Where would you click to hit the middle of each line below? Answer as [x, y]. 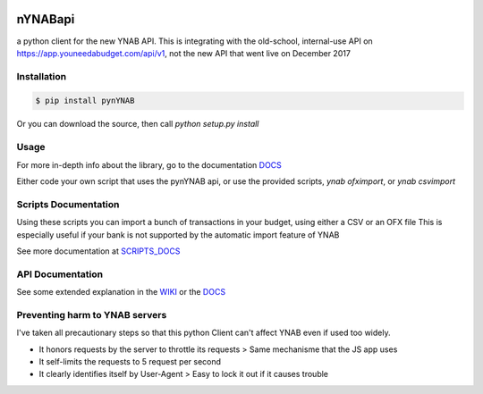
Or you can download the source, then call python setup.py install [138, 124]
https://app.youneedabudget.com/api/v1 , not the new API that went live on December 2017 [183, 53]
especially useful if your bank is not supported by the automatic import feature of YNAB [178, 235]
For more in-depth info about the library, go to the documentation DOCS [149, 164]
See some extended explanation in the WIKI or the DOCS [121, 292]
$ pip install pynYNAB [85, 101]
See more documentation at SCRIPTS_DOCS [98, 251]
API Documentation [60, 274]
